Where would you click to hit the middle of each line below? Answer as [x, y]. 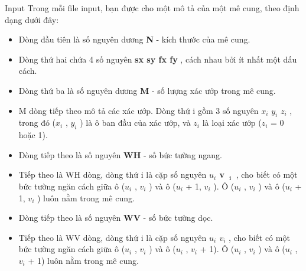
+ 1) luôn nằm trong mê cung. [83, 260]
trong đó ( [37, 123]
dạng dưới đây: [32, 19]
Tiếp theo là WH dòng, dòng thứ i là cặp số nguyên [113, 174]
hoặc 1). [33, 135]
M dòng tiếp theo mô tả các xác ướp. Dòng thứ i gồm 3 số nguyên [139, 110]
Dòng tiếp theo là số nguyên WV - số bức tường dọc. [116, 218]
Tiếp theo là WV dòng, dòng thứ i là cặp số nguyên [113, 237]
